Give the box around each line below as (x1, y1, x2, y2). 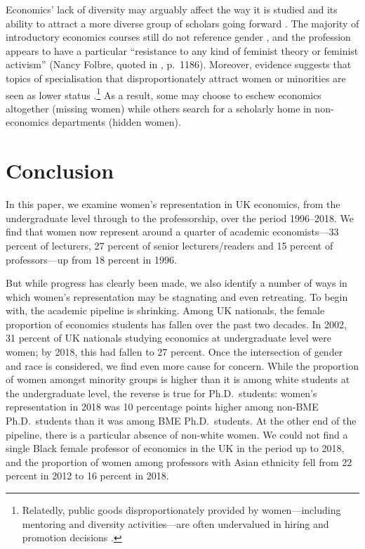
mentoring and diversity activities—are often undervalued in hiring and (22, 516, 329, 531)
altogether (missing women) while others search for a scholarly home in (6, 101, 312, 115)
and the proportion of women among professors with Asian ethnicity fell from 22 (6, 454, 352, 469)
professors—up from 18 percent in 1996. (6, 252, 177, 266)
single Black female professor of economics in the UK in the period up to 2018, (6, 441, 345, 456)
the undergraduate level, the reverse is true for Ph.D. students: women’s (6, 385, 317, 400)
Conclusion (6, 156, 114, 185)
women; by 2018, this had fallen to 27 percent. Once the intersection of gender (6, 344, 343, 359)
